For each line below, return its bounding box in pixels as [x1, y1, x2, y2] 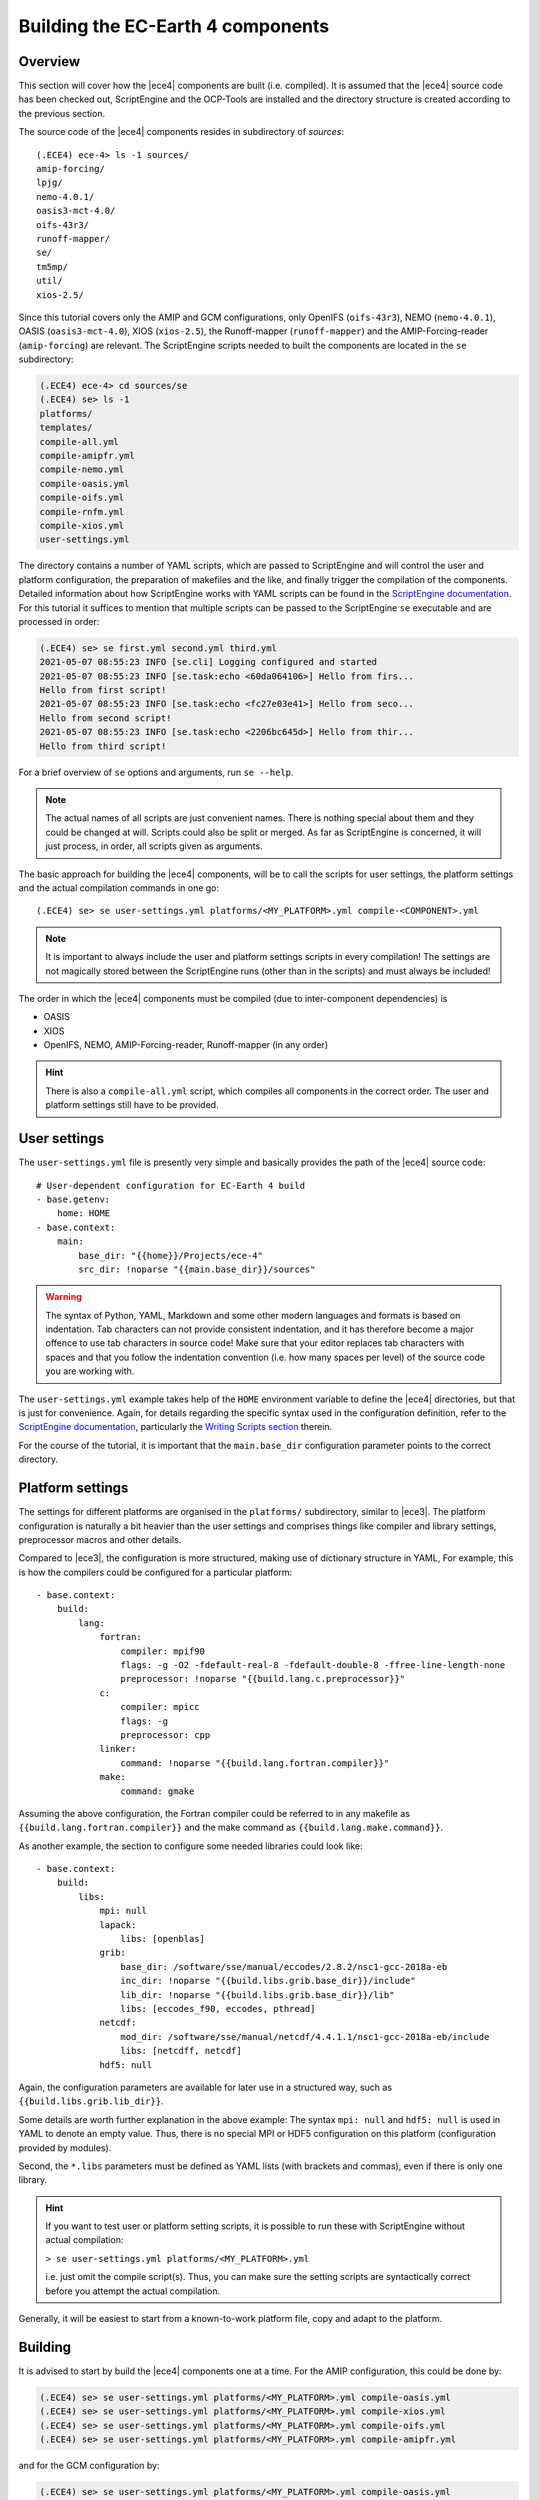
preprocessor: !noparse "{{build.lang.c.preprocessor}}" [120, 1673, 406, 1685]
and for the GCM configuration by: [18, 2460, 160, 2472]
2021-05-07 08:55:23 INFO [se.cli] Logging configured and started [39, 656, 378, 668]
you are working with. [45, 1365, 135, 1377]
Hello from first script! [39, 685, 167, 696]
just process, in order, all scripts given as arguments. [45, 840, 264, 852]
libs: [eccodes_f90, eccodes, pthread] [120, 2003, 316, 2014]
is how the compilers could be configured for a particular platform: [18, 1566, 293, 1578]
